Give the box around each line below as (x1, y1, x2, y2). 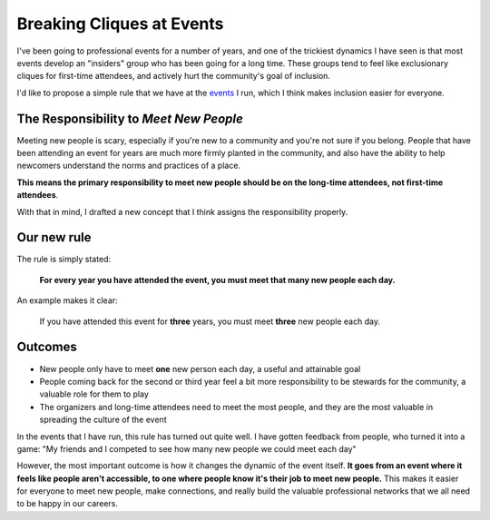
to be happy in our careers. (16, 498, 118, 509)
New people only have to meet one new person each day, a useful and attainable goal (39, 363, 361, 374)
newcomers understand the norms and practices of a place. (16, 160, 240, 172)
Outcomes (16, 339, 77, 355)
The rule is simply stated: (16, 254, 112, 265)
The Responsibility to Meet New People (16, 111, 244, 126)
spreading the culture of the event (39, 414, 167, 426)
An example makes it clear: (16, 295, 118, 306)
